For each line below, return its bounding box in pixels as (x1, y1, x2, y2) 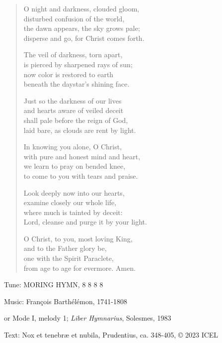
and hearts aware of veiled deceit (23, 105, 124, 115)
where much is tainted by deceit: (23, 207, 123, 217)
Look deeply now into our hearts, (23, 187, 125, 198)
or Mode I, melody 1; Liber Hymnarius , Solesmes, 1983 (4, 313, 171, 323)
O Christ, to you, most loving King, (23, 233, 133, 243)
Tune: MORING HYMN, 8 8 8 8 (4, 279, 103, 290)
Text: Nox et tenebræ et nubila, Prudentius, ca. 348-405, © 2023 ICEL (4, 330, 219, 340)
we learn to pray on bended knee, (23, 161, 126, 171)
